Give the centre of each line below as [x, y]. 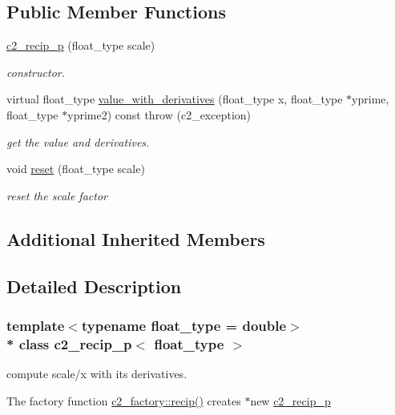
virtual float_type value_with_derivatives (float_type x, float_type [175, 99]
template [36, 325]
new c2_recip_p [290, 400]
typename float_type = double [184, 325]
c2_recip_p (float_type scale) [81, 45]
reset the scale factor [57, 195]
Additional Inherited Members [136, 238]
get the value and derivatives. [78, 141]
